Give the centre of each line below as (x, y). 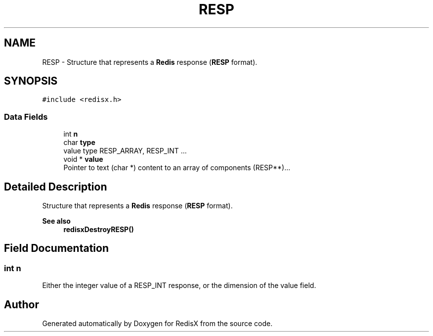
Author (22, 304)
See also (56, 221)
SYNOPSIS (31, 81)
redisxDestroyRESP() (99, 230)
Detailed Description (56, 187)
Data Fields (26, 117)
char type (79, 143)
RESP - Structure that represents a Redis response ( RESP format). (150, 62)
